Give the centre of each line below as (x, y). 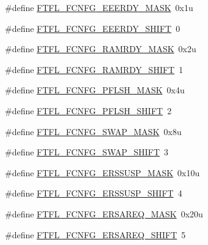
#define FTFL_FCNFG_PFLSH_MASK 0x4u (95, 90)
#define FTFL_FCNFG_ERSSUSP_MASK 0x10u (102, 172)
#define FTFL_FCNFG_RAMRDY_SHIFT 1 (94, 69)
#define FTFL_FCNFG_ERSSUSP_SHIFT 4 (94, 193)
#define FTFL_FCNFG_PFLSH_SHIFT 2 (88, 110)
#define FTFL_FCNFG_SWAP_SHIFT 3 (87, 152)
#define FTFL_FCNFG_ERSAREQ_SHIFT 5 (95, 234)
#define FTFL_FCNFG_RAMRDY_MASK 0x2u (101, 49)
